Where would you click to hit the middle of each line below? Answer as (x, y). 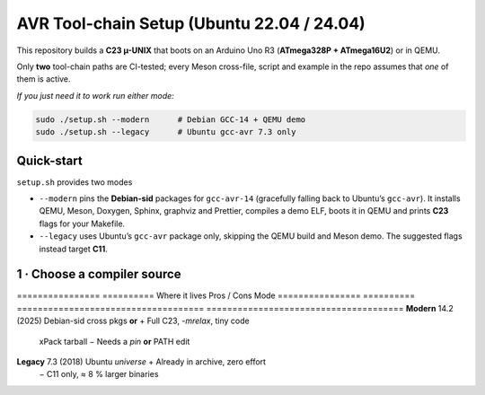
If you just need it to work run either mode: (95, 95)
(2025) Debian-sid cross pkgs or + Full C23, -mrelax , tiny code (133, 321)
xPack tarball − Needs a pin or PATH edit (115, 341)
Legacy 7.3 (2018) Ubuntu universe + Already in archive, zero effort (141, 362)
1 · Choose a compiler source (99, 274)
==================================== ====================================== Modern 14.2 (235, 308)
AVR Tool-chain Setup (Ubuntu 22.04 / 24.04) (191, 23)
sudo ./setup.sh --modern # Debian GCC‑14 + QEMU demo (171, 119)
